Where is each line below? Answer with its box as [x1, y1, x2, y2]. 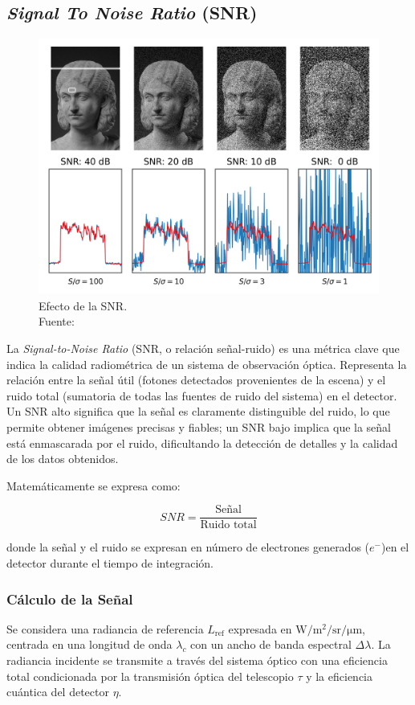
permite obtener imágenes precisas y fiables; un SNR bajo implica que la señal [6, 418, 392, 435]
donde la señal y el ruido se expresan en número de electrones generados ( [6, 539, 370, 555]
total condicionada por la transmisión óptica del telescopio [6, 667, 294, 684]
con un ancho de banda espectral [190, 636, 352, 653]
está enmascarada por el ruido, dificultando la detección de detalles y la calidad [6, 434, 398, 451]
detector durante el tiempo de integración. [6, 554, 214, 571]
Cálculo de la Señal [6, 588, 133, 609]
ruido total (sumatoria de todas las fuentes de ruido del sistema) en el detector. [6, 387, 397, 404]
